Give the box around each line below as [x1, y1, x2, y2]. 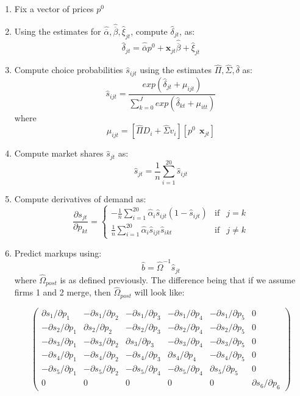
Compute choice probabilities [14, 63, 123, 76]
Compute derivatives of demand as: [14, 192, 146, 205]
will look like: [134, 286, 185, 299]
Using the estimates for [14, 25, 101, 38]
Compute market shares [14, 147, 104, 160]
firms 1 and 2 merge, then [14, 286, 111, 299]
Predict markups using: [14, 246, 102, 259]
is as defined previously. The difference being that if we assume [60, 273, 296, 286]
